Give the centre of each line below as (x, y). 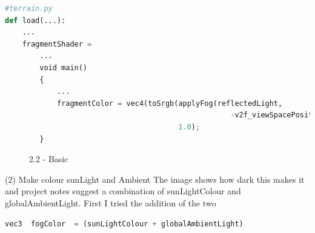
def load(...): (35, 20)
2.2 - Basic (49, 159)
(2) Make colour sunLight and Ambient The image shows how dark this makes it (155, 179)
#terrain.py (29, 8)
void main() (64, 67)
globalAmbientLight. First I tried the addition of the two (111, 202)
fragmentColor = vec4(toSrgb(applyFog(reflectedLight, (170, 103)
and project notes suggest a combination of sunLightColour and (123, 191)
